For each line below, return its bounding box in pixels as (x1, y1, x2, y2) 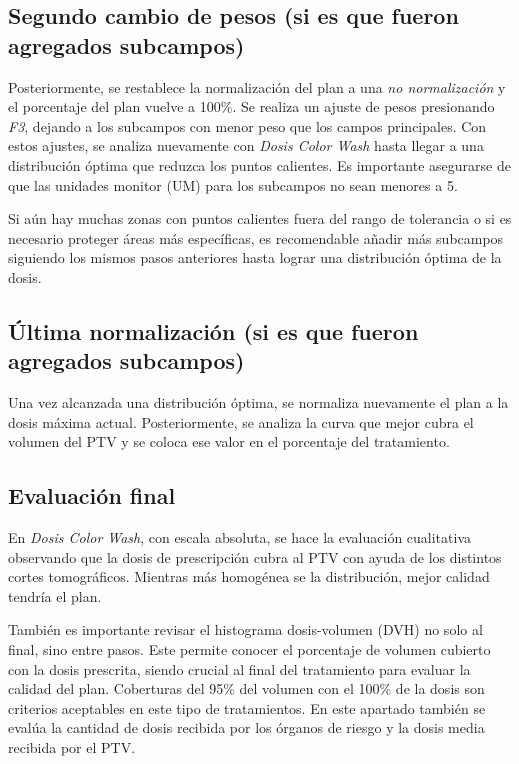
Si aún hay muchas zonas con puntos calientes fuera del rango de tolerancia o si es (8, 208, 512, 229)
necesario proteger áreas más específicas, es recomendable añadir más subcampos (8, 227, 504, 248)
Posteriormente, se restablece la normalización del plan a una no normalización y (8, 76, 506, 97)
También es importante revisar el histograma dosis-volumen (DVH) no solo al (8, 619, 483, 640)
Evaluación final (8, 480, 176, 511)
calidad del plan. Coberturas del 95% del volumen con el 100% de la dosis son (8, 678, 485, 699)
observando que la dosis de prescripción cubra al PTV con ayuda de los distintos (8, 546, 502, 567)
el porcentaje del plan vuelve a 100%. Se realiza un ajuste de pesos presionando (8, 96, 495, 117)
